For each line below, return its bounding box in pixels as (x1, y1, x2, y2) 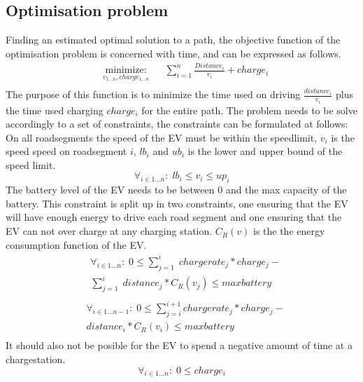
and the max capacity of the (225, 182, 347, 197)
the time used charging (6, 102, 104, 117)
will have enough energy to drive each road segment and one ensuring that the (6, 210, 342, 224)
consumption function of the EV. (6, 237, 147, 252)
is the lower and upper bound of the (187, 144, 343, 158)
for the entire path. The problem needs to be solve (141, 102, 357, 117)
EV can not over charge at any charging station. (6, 224, 213, 238)
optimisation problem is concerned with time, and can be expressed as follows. (6, 46, 341, 60)
